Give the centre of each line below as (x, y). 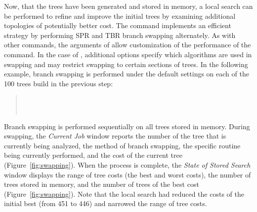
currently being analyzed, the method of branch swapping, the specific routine (122, 145)
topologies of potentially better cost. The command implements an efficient (118, 25)
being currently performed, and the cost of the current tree (93, 155)
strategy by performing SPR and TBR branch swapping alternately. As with (120, 35)
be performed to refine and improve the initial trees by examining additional (120, 16)
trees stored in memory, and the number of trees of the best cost (102, 184)
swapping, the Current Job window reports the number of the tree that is (115, 136)
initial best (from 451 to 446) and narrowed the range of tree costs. (106, 203)
